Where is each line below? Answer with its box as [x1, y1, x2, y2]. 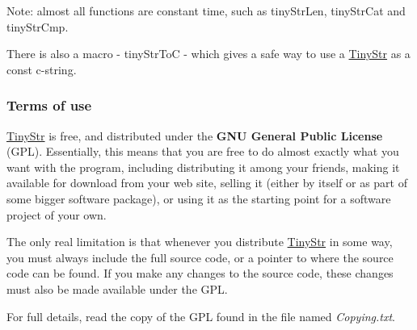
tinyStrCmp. [6, 18, 69, 35]
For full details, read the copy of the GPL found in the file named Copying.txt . [6, 307, 396, 324]
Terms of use [6, 95, 92, 115]
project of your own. [6, 206, 107, 223]
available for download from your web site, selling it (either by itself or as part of [6, 174, 407, 191]
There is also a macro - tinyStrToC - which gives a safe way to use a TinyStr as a [6, 45, 411, 62]
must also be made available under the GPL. [6, 280, 228, 297]
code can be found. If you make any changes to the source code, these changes [6, 265, 394, 282]
